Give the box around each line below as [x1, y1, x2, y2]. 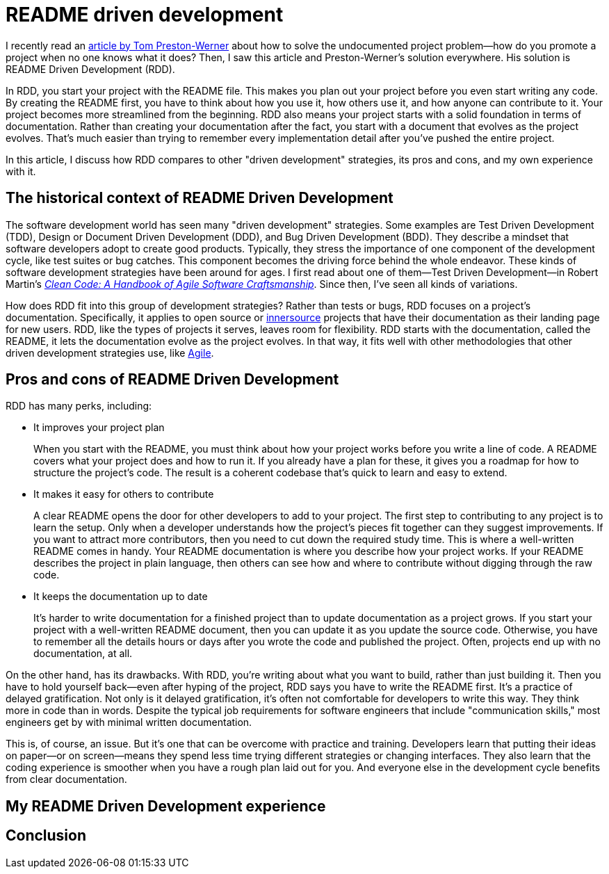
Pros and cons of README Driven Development [6, 371, 339, 389]
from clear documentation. [6, 773, 127, 786]
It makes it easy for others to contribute [33, 488, 214, 501]
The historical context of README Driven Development [6, 189, 393, 207]
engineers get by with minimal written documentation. [6, 716, 252, 729]
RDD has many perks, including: [6, 400, 152, 412]
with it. [6, 165, 36, 177]
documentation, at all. [33, 647, 133, 660]
